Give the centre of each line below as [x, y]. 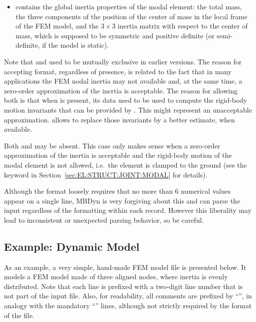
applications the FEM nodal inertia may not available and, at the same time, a [123, 81]
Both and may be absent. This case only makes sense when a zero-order [112, 145]
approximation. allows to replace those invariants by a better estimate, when [120, 119]
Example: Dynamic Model [72, 246]
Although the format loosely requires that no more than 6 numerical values [117, 191]
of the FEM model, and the [57, 26]
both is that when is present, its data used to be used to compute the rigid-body [126, 100]
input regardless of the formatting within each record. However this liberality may [128, 210]
